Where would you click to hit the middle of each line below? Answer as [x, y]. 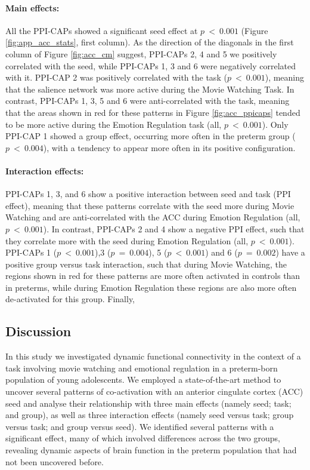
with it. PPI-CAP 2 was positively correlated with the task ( [116, 77]
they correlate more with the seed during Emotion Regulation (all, [127, 240]
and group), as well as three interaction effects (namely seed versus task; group [150, 415]
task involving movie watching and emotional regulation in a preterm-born [142, 368]
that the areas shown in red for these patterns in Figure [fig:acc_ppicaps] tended [153, 112]
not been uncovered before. [55, 461]
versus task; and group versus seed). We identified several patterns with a [140, 426]
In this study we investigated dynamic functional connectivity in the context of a [153, 356]
